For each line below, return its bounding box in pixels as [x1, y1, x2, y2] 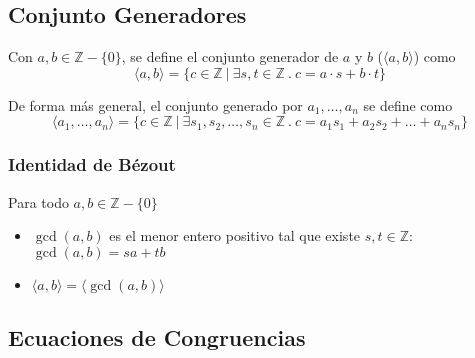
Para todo [8, 191, 69, 212]
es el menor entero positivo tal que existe [109, 225, 361, 246]
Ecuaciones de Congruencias [8, 322, 306, 353]
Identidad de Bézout [8, 152, 176, 177]
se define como [363, 94, 453, 115]
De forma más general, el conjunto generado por [8, 94, 303, 115]
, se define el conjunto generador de [121, 46, 339, 67]
